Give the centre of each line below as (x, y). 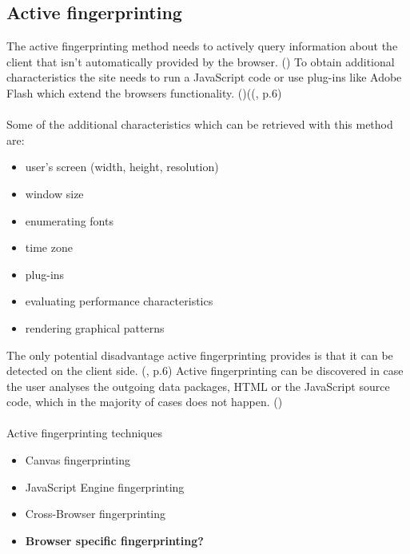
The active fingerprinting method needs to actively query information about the (202, 46)
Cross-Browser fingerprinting (96, 514)
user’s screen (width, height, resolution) (122, 167)
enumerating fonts (69, 220)
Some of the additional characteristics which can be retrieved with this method (200, 124)
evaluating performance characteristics (119, 301)
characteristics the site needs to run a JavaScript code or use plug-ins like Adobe (204, 77)
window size (54, 193)
